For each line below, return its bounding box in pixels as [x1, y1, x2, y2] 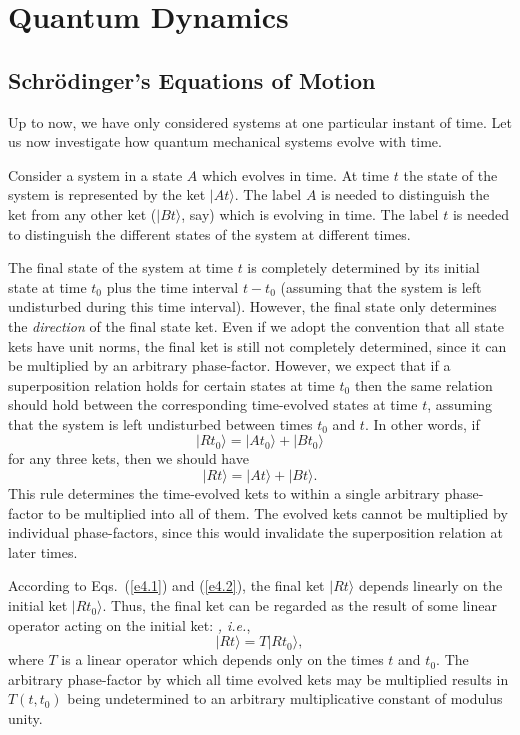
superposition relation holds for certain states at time [8, 374, 335, 395]
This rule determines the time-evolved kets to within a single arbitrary [8, 483, 440, 504]
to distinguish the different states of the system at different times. [8, 223, 411, 244]
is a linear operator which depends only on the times [61, 649, 384, 670]
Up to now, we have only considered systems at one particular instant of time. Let [8, 111, 512, 132]
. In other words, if [364, 413, 480, 434]
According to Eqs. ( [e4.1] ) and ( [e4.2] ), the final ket [8, 575, 325, 596]
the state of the [403, 164, 498, 185]
